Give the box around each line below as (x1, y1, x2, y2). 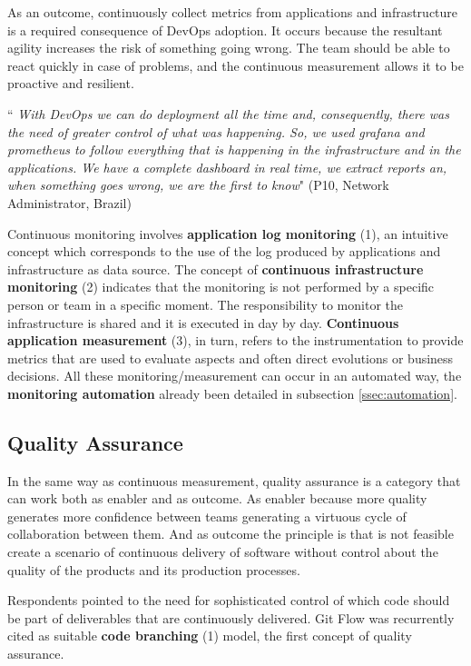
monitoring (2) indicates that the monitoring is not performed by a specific (7, 277, 435, 296)
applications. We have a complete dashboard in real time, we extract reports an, (7, 157, 447, 176)
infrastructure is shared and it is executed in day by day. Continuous (7, 313, 399, 332)
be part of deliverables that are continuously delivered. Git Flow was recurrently (7, 608, 455, 627)
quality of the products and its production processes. (7, 560, 300, 579)
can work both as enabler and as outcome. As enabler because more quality (7, 489, 427, 508)
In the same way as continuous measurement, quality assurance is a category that (7, 471, 461, 490)
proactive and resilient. (7, 74, 134, 93)
